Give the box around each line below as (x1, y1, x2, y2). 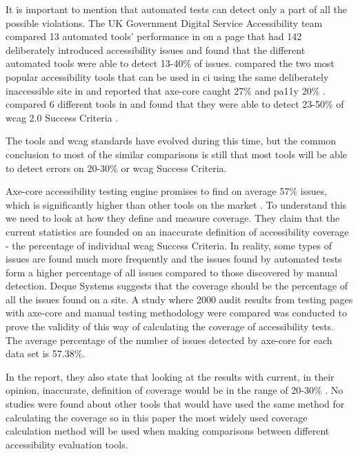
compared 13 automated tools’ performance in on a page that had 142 (6, 29, 302, 44)
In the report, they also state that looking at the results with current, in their (6, 369, 335, 383)
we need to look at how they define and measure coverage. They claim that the (6, 211, 340, 225)
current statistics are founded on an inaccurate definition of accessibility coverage (6, 224, 349, 238)
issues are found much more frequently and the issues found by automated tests (6, 251, 342, 266)
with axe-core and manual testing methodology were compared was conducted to (6, 305, 347, 320)
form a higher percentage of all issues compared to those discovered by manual (6, 265, 338, 279)
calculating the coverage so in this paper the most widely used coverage (6, 410, 308, 424)
